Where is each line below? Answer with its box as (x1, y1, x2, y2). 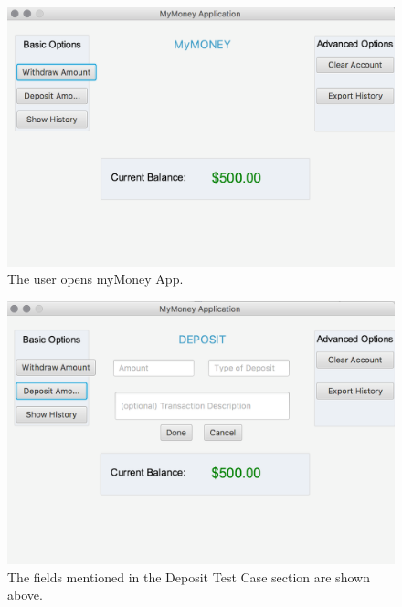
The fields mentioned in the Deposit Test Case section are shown (7, 567, 370, 586)
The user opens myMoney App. (7, 269, 184, 288)
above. (7, 585, 43, 604)
